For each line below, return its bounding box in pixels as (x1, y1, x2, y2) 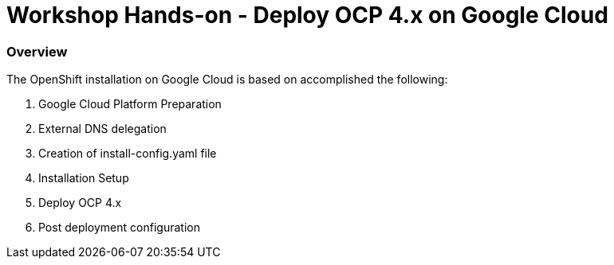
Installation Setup (38, 171, 129, 185)
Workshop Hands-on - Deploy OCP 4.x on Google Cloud (6, 2, 608, 29)
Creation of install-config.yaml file (38, 146, 217, 161)
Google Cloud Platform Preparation (38, 97, 222, 111)
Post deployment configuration (38, 220, 200, 235)
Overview (6, 43, 68, 60)
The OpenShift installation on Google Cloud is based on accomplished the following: (6, 72, 448, 87)
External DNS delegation (38, 122, 167, 136)
